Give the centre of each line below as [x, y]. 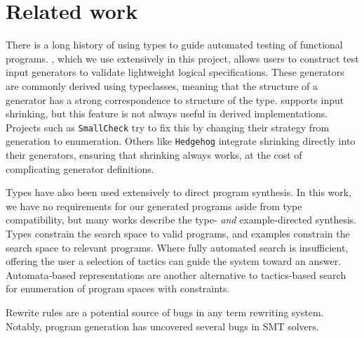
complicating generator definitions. [80, 168]
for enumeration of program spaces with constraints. [118, 288]
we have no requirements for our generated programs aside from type [154, 206]
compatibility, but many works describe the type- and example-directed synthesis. [181, 220]
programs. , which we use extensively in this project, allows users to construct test [182, 58]
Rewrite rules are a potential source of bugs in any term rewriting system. [165, 312]
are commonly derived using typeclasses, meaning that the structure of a [162, 85]
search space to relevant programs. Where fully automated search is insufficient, [177, 247]
